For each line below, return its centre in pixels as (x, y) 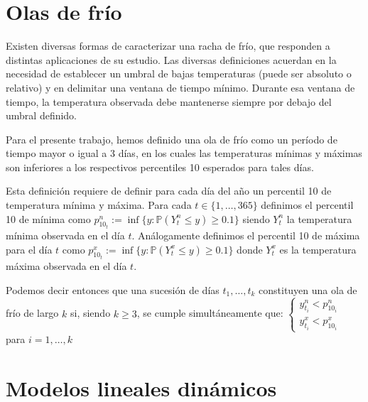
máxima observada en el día (66, 266)
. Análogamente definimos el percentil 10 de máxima (246, 235)
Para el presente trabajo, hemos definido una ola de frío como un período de (172, 139)
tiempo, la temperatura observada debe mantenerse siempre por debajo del (169, 101)
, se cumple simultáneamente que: (210, 313)
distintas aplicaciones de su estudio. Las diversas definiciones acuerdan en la (171, 59)
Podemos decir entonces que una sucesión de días (113, 289)
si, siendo (90, 313)
